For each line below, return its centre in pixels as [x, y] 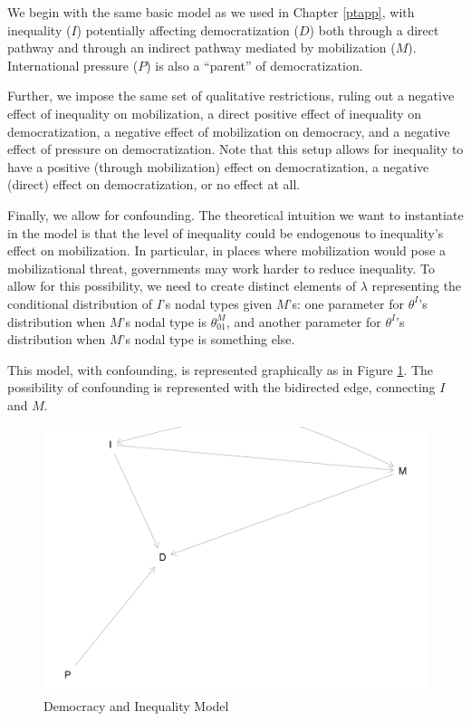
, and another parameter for [303, 321]
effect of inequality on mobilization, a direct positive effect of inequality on [215, 113]
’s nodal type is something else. [208, 339]
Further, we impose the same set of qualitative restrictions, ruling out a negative [231, 96]
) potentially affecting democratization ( [188, 29]
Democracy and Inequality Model [136, 705]
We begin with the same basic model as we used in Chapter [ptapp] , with [211, 12]
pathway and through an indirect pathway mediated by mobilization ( [202, 48]
